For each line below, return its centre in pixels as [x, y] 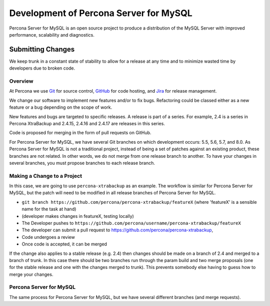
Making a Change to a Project [46, 176]
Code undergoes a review [48, 237]
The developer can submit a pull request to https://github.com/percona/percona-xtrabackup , [117, 230]
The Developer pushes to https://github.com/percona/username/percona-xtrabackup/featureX [131, 223]
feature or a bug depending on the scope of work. [61, 107]
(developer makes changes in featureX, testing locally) [78, 216]
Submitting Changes [42, 49]
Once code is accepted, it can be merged [64, 244]
